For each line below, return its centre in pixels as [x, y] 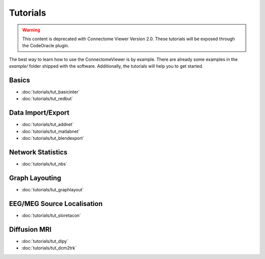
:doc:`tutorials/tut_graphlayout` [53, 189]
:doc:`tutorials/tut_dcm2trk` [49, 248]
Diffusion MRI [30, 229]
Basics [20, 80]
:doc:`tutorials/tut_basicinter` [51, 92]
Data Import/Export [39, 113]
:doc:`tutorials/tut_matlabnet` [51, 131]
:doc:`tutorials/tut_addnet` [48, 125]
